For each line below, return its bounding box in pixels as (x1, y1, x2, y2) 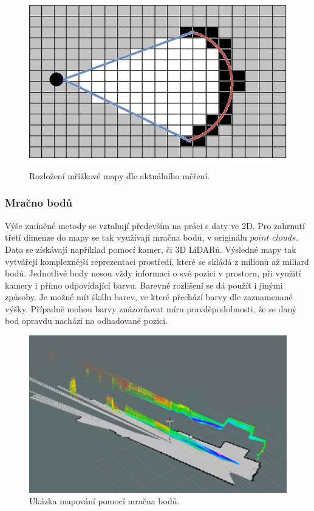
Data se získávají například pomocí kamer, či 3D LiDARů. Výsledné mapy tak (5, 242, 296, 255)
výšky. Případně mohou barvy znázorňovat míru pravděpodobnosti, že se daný (5, 302, 297, 315)
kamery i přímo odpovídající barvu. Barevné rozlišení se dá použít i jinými (5, 278, 283, 291)
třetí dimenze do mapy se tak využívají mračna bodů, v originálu (5, 231, 247, 244)
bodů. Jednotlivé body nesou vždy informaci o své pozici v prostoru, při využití (5, 267, 301, 280)
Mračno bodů (5, 195, 73, 210)
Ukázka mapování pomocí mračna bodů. (29, 495, 180, 507)
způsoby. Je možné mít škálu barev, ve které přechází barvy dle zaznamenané (5, 290, 293, 303)
